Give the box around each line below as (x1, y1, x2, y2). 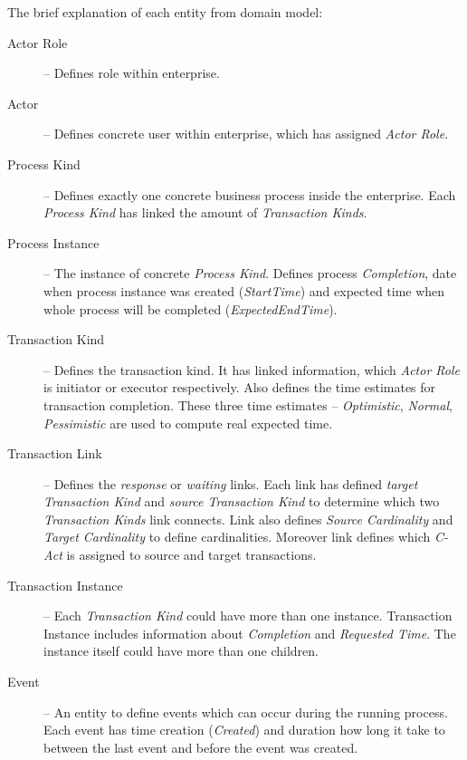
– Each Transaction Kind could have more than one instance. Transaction (43, 606, 453, 625)
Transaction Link (7, 444, 102, 463)
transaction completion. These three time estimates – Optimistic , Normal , (43, 395, 453, 414)
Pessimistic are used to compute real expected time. (43, 413, 333, 432)
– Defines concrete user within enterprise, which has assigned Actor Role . (43, 124, 449, 143)
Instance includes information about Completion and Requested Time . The (43, 623, 456, 642)
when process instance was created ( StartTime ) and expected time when (43, 281, 445, 300)
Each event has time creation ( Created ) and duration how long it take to (43, 720, 445, 739)
